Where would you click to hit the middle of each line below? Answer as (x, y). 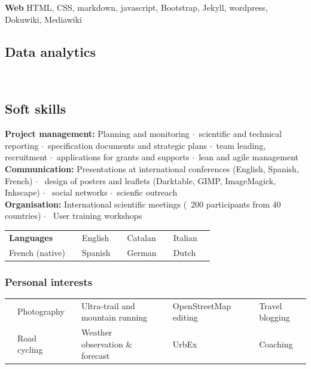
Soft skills (36, 109)
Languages (31, 237)
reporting (22, 145)
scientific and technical (240, 134)
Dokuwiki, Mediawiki (43, 19)
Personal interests (49, 281)
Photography (41, 311)
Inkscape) (22, 192)
